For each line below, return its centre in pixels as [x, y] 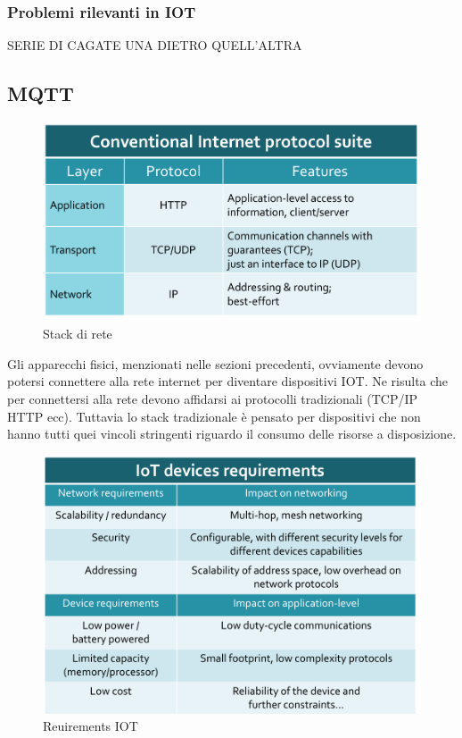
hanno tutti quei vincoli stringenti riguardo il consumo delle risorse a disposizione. [232, 434]
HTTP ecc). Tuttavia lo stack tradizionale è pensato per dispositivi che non [214, 416]
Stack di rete [78, 334]
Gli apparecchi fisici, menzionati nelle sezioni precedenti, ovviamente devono [215, 363]
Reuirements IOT [91, 726]
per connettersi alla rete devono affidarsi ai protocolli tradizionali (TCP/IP [213, 399]
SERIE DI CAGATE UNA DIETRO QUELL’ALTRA [155, 45]
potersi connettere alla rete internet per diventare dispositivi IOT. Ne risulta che [228, 381]
